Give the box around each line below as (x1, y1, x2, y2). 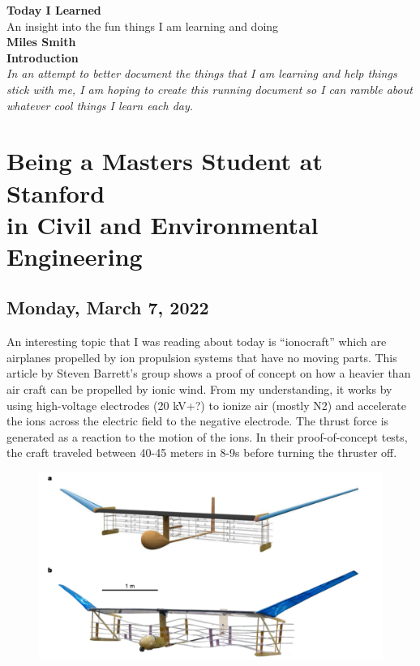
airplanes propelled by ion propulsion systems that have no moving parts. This (6, 348, 397, 365)
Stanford (6, 176, 105, 209)
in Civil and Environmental (6, 207, 319, 241)
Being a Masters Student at (6, 144, 323, 177)
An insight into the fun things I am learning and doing (6, 17, 279, 34)
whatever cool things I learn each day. (6, 96, 194, 113)
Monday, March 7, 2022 (6, 295, 209, 320)
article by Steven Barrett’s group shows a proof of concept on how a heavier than (6, 365, 411, 382)
